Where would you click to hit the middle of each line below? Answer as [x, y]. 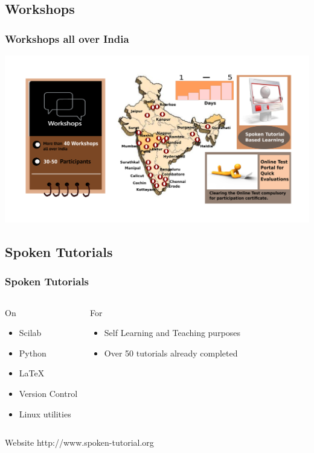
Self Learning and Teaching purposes [172, 333]
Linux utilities [45, 413]
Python [33, 353]
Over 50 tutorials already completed [171, 353]
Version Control [48, 394]
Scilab [30, 333]
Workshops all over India [67, 38]
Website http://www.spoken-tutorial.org [79, 442]
